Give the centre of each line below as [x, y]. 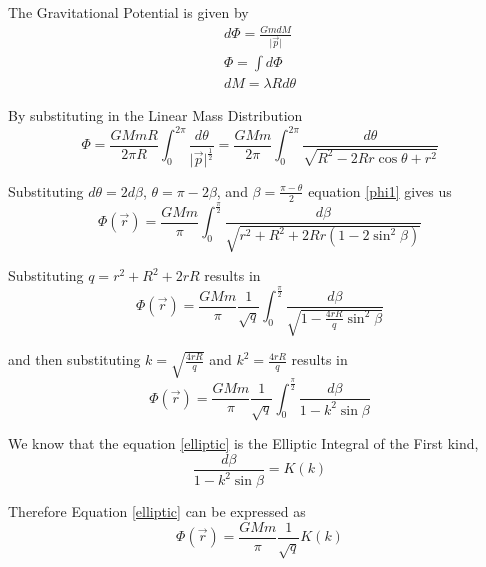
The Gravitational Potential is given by [128, 12]
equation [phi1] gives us [380, 190]
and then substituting [74, 359]
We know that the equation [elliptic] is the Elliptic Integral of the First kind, [243, 443]
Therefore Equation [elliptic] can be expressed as [157, 511]
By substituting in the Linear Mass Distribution [155, 115]
